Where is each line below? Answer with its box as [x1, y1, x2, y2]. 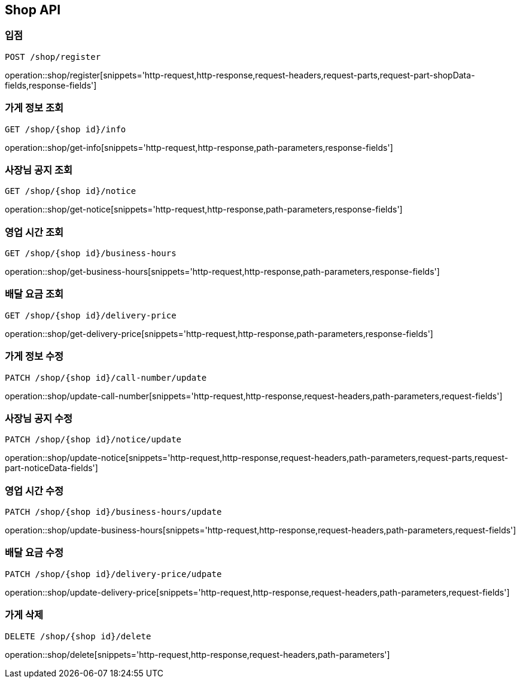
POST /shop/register [5, 51, 101, 62]
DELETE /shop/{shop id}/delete [5, 631, 151, 641]
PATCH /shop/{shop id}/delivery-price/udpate [5, 569, 222, 579]
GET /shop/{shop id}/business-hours [5, 248, 177, 259]
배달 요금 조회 [5, 288, 64, 300]
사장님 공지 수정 [5, 412, 73, 424]
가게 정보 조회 [5, 102, 64, 114]
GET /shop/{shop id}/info [5, 124, 126, 134]
